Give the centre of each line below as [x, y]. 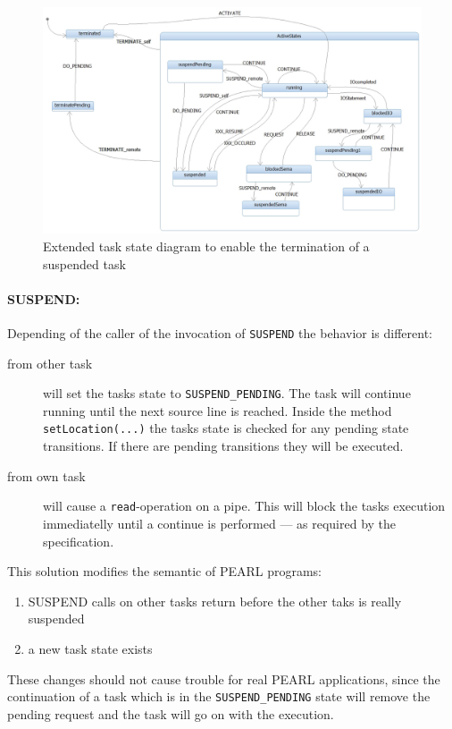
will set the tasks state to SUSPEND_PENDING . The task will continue [227, 393]
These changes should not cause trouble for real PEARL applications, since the [224, 678]
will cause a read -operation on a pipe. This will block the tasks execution [244, 506]
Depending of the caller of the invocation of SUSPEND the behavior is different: [220, 332]
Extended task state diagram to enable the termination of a [206, 246]
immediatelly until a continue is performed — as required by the [220, 523]
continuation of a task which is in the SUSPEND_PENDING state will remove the [219, 696]
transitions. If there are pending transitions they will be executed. [223, 446]
